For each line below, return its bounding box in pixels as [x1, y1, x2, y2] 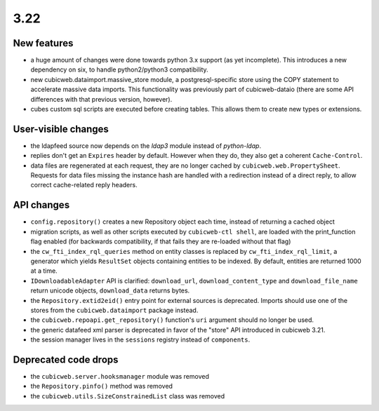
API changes [13, 199, 70, 211]
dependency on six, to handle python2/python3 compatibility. [30, 65, 208, 74]
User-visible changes [13, 123, 109, 135]
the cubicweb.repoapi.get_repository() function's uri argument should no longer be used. [30, 316, 314, 324]
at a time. [30, 267, 58, 275]
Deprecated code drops [13, 353, 119, 365]
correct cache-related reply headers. [30, 181, 138, 189]
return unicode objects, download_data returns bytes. [30, 286, 190, 295]
